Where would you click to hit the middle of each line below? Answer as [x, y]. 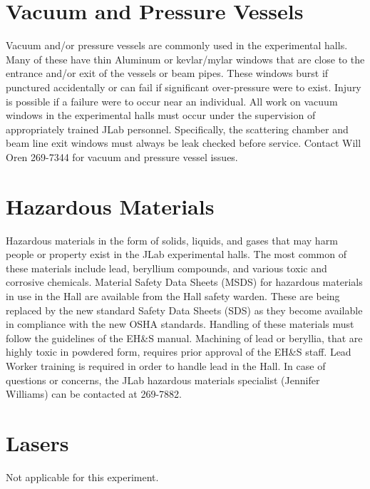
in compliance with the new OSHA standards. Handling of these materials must [180, 324]
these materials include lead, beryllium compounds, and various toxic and [166, 268]
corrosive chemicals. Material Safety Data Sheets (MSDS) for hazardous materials [184, 282]
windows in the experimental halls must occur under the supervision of [161, 115]
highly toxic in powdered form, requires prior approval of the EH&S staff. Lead [179, 352]
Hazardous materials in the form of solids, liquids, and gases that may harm [172, 240]
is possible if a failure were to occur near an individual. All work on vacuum [172, 101]
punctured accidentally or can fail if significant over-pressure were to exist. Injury [184, 87]
